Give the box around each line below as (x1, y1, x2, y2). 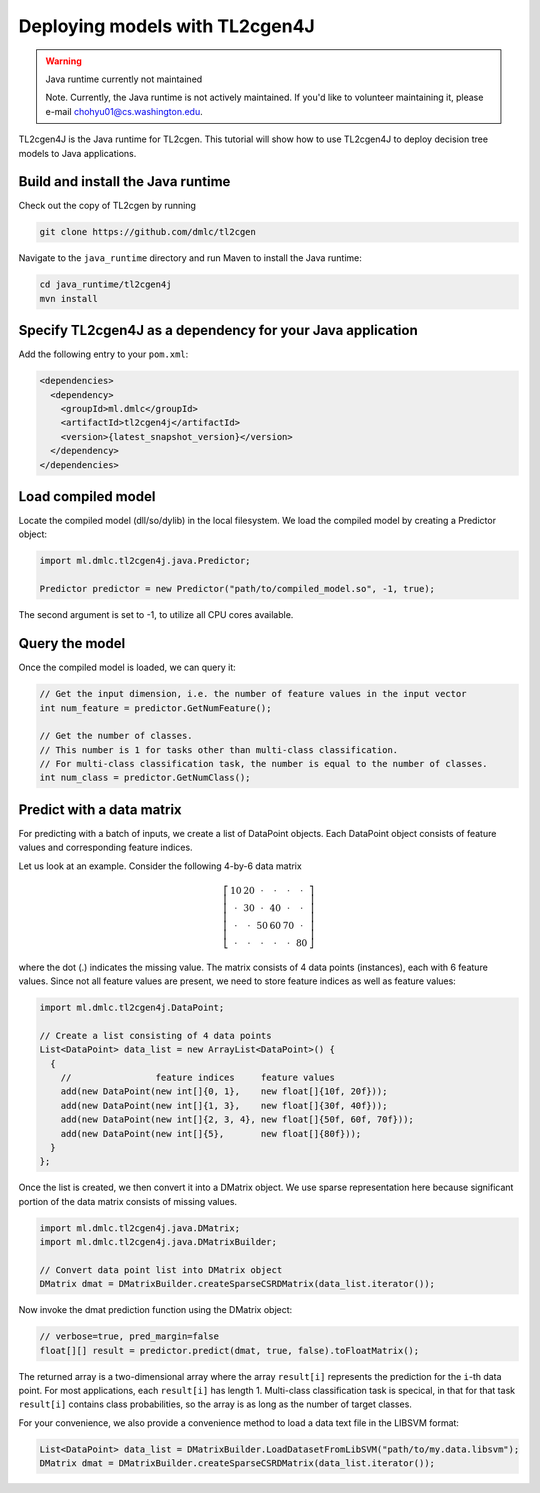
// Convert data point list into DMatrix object (39, 1264, 283, 1275)
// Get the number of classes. (39, 730, 194, 742)
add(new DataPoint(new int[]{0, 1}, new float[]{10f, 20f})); (60, 1086, 388, 1097)
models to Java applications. (18, 147, 137, 159)
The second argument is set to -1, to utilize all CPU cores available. (18, 609, 294, 621)
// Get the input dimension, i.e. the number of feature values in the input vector (39, 688, 467, 700)
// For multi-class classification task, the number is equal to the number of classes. (39, 758, 489, 770)
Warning (45, 55, 82, 67)
